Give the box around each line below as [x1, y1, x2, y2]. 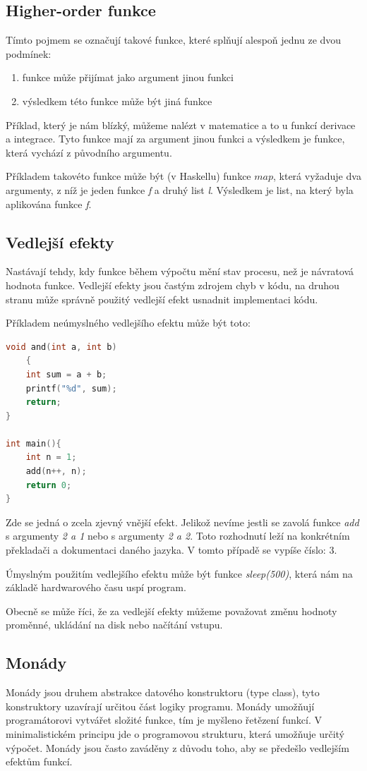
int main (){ [6, 438, 61, 449]
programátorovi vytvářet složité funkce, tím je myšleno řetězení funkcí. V [6, 712, 322, 727]
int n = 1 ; [25, 452, 77, 463]
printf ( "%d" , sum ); [25, 383, 117, 394]
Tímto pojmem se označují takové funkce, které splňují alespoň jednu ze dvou [6, 32, 342, 47]
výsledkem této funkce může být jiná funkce [22, 93, 212, 108]
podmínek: [6, 46, 52, 61]
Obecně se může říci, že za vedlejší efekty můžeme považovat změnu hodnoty [6, 603, 337, 618]
